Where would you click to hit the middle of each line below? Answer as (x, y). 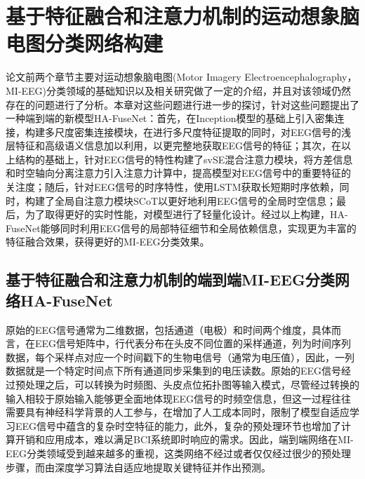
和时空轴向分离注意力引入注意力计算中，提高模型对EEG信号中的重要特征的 (179, 173)
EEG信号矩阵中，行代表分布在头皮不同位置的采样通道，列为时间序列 (193, 343)
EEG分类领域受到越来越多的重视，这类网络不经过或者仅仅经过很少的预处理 (179, 453)
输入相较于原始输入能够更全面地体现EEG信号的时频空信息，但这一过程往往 (179, 398)
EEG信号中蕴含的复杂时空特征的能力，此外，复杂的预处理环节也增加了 (178, 425)
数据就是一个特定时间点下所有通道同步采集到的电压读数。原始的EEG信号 (174, 371)
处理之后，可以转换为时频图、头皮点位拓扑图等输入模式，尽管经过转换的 (192, 384)
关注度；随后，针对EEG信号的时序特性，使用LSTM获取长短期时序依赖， (173, 187)
